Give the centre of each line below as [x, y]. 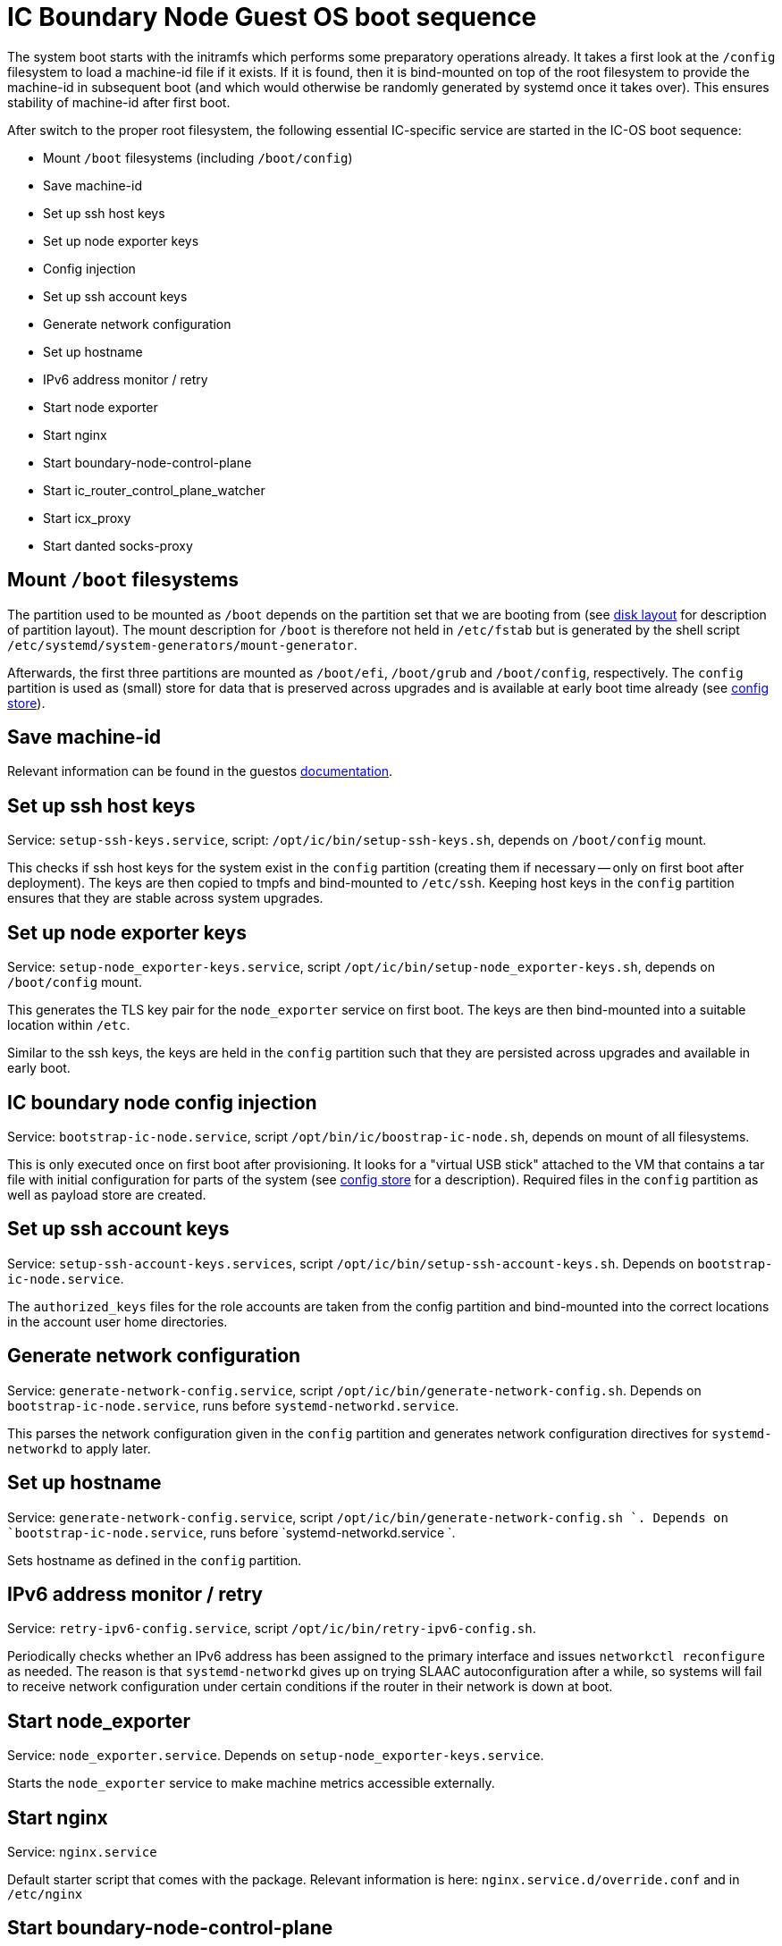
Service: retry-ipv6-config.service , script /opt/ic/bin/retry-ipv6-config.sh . [272, 1629]
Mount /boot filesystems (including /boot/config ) [198, 157]
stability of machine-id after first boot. [119, 102]
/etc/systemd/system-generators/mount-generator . [182, 644]
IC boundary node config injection [162, 1102]
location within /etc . [69, 1025]
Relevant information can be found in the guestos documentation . [200, 771]
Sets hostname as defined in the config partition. [155, 1560]
